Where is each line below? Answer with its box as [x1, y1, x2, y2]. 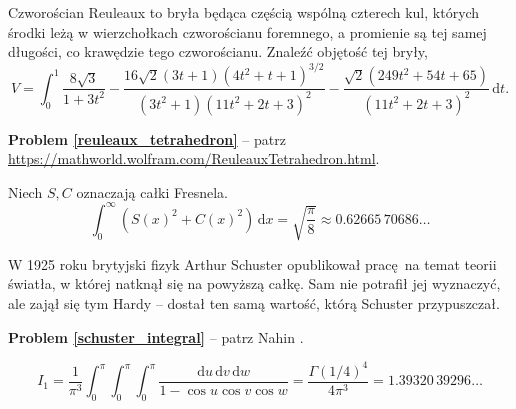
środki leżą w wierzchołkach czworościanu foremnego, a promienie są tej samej [8, 21, 487, 42]
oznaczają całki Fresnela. [76, 181, 229, 202]
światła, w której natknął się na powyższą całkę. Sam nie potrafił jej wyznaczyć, [8, 273, 501, 294]
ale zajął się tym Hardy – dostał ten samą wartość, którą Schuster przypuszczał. [8, 293, 500, 314]
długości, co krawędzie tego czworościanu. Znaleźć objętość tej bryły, [8, 41, 428, 62]
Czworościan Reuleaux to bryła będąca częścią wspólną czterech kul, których [8, 2, 480, 22]
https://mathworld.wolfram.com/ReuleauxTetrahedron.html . [8, 148, 380, 169]
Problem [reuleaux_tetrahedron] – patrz [8, 128, 286, 149]
